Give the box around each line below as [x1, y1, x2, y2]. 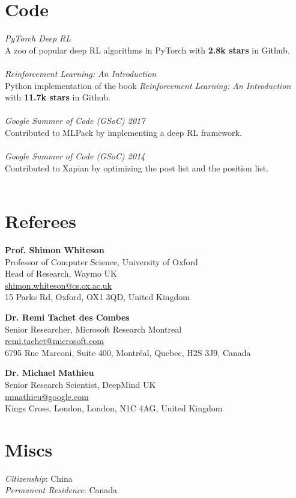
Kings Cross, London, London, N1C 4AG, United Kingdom [5, 402, 223, 414]
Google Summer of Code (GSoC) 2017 [5, 114, 145, 127]
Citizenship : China [5, 472, 73, 484]
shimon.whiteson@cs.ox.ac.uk [5, 278, 112, 291]
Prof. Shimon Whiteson [5, 243, 104, 256]
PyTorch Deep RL [5, 32, 71, 45]
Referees [5, 209, 77, 233]
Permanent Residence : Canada [5, 484, 118, 496]
